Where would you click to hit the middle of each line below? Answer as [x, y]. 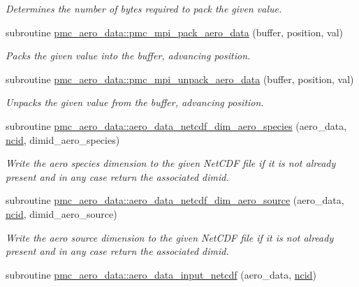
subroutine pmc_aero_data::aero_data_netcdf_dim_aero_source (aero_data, [175, 200]
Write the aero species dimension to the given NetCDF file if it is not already [171, 163]
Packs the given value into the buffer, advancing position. [128, 56]
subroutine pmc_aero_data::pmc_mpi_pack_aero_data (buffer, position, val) [174, 32]
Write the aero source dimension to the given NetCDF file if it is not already [170, 237]
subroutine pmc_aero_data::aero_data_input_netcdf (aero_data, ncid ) [161, 274]
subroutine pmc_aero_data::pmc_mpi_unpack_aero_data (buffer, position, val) [180, 79]
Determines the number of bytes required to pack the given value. [144, 8]
